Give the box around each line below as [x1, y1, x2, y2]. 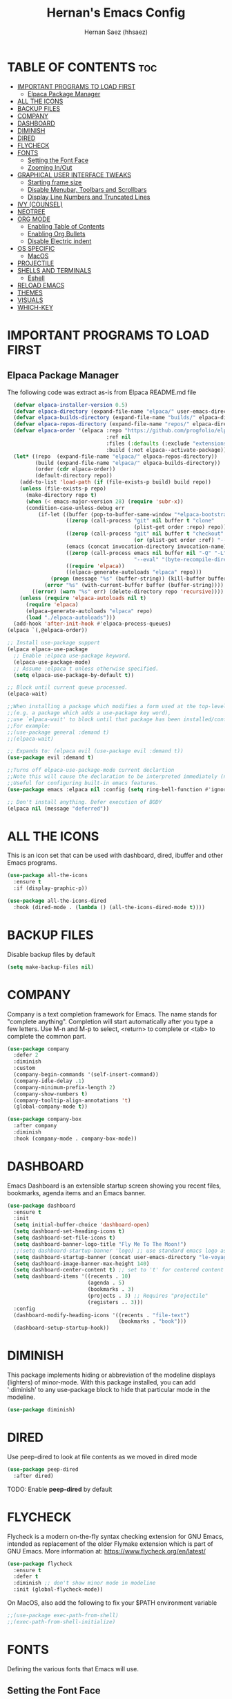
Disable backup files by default [7, 950, 95, 958]
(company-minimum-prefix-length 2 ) [13, 1084, 116, 1091]
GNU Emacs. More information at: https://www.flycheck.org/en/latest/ [7, 1547, 206, 1555]
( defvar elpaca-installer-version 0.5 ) [13, 401, 128, 408]
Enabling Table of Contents [27, 222, 105, 230]
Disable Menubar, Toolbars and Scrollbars [27, 185, 147, 193]
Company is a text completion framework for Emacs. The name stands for [7, 1010, 217, 1018]
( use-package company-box [7, 1116, 81, 1123]
